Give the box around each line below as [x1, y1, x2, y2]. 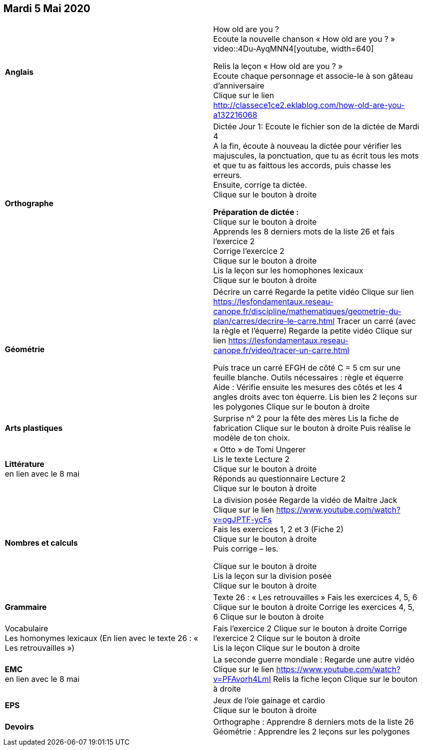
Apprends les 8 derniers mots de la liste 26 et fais [213, 227, 395, 237]
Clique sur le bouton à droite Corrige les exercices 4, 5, [213, 602, 415, 612]
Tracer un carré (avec [337, 316, 416, 326]
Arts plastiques [5, 423, 63, 433]
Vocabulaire [5, 624, 49, 634]
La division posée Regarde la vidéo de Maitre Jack [213, 495, 397, 505]
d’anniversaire [213, 81, 265, 91]
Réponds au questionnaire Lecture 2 [213, 474, 346, 484]
